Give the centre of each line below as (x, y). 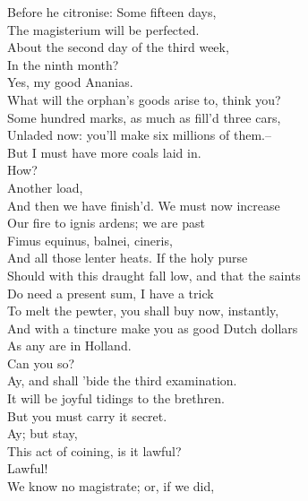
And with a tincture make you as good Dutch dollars (153, 328)
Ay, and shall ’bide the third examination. (122, 380)
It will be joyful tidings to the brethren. (116, 398)
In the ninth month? (63, 64)
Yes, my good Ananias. (70, 82)
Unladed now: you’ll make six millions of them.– (139, 135)
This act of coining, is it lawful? (94, 450)
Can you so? (41, 363)
